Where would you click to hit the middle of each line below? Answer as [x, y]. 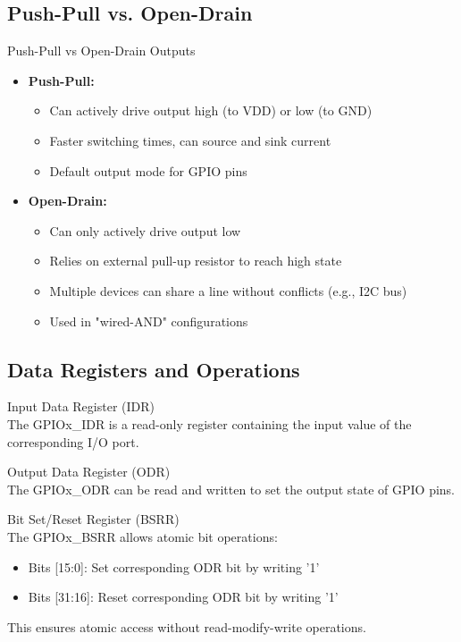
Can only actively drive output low [145, 230]
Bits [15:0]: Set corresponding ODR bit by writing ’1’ [174, 566]
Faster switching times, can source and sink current [190, 140]
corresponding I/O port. [73, 441]
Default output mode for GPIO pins [148, 170]
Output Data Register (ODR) [89, 472]
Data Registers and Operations [154, 369]
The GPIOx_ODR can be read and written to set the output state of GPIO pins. [231, 489]
